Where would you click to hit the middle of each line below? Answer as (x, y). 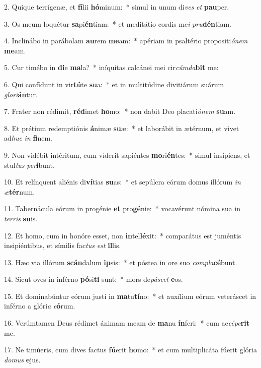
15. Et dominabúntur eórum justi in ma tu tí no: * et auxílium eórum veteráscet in (130, 296)
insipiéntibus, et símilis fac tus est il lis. (63, 245)
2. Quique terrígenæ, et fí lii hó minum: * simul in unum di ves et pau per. (117, 7)
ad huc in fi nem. (28, 138)
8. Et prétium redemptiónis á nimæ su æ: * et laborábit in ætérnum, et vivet (122, 128)
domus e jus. (22, 359)
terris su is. (21, 218)
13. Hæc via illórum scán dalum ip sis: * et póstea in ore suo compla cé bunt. (121, 262)
